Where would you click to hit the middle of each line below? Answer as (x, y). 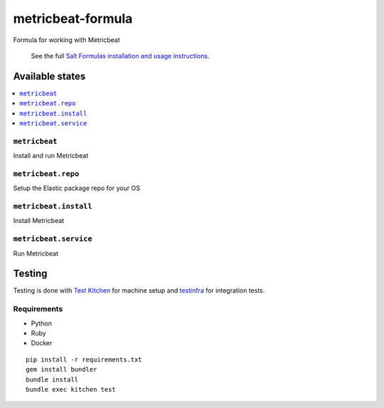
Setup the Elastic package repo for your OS (76, 188)
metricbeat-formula (73, 19)
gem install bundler (62, 370)
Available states (49, 76)
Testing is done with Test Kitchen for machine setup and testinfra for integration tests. (139, 291)
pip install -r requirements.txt (84, 359)
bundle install (52, 380)
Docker (42, 343)
